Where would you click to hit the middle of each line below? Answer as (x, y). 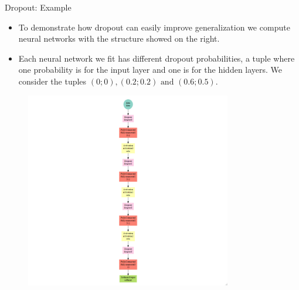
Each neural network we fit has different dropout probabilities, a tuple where (157, 58)
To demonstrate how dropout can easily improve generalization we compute (154, 27)
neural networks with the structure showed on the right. (119, 38)
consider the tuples (52, 81)
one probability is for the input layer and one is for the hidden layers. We (150, 70)
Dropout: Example (38, 7)
